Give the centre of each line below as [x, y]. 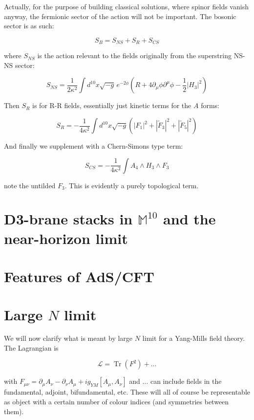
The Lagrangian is [31, 347]
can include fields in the [186, 381]
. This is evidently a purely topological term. [132, 185]
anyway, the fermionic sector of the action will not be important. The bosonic [120, 16]
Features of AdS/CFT [79, 276]
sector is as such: [29, 26]
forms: [210, 105]
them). [14, 411]
